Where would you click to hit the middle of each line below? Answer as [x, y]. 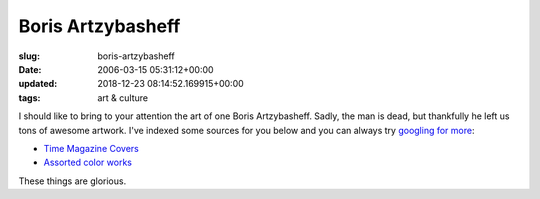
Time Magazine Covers [91, 148]
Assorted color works [87, 162]
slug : [29, 56]
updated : [38, 84]
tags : [29, 97]
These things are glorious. [72, 181]
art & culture [123, 97]
